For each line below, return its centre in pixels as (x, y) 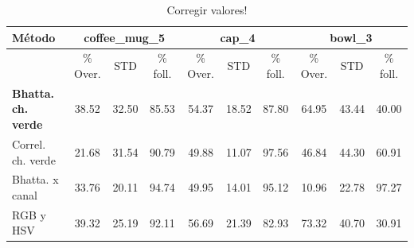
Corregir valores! (207, 10)
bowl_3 (351, 37)
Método (34, 37)
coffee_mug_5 (125, 37)
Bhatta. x (35, 179)
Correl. (29, 143)
